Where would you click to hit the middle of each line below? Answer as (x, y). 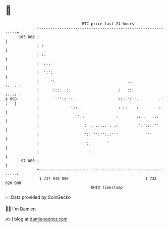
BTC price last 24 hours (108, 24)
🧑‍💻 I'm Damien (21, 209)
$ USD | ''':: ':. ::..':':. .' (85, 99)
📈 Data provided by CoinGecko (38, 197)
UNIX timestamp (107, 187)
